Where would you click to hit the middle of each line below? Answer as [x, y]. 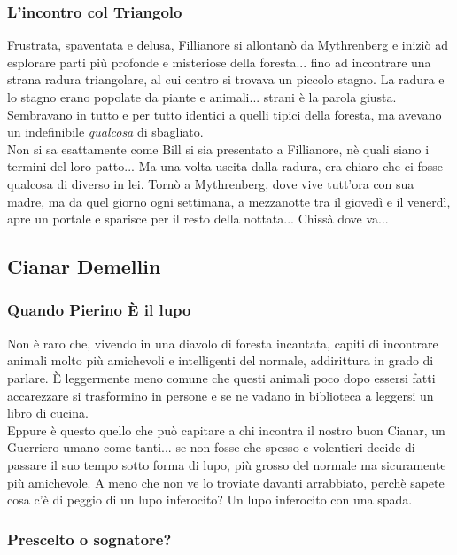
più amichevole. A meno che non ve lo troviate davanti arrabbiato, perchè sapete [226, 482]
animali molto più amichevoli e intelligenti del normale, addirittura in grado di [221, 360]
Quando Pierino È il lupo [99, 310]
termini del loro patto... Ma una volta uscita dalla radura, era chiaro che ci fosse [225, 166]
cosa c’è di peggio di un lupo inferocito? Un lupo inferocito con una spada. [210, 500]
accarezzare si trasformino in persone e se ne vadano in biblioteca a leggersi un [221, 395]
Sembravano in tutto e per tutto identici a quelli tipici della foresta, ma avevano [225, 114]
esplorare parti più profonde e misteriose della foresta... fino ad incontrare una [219, 62]
